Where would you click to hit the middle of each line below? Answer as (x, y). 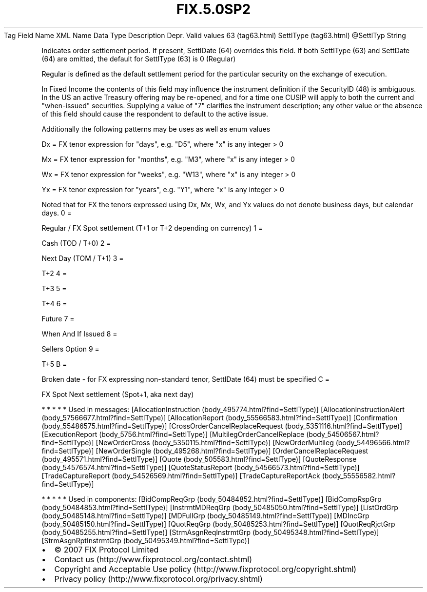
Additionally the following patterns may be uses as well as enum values (156, 129)
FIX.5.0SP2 (213, 9)
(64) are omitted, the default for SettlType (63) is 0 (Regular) (139, 59)
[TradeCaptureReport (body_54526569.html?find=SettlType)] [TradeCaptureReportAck (181, 475)
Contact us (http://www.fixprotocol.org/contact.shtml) (153, 559)
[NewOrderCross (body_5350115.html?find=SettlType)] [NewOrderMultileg (215, 442)
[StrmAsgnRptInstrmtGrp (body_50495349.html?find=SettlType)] (146, 540)
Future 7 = (58, 318)
